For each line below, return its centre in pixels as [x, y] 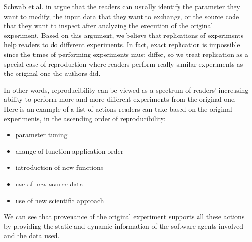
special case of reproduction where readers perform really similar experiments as [124, 64]
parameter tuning [41, 135]
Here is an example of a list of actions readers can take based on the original [118, 108]
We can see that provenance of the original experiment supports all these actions [124, 216]
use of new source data [49, 183]
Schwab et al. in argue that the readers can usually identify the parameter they [122, 6]
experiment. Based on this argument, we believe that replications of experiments [124, 35]
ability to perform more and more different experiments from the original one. [120, 99]
